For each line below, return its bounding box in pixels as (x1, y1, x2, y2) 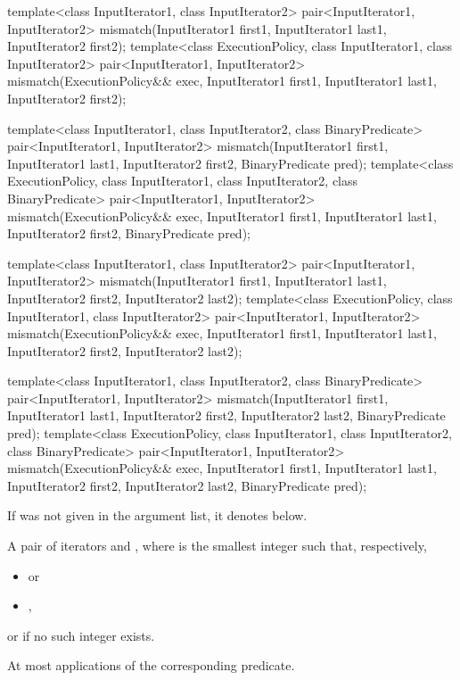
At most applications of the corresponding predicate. (7, 656, 295, 675)
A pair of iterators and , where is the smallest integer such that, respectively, (7, 536, 427, 555)
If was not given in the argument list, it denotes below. (7, 506, 308, 525)
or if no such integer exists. (7, 626, 155, 644)
